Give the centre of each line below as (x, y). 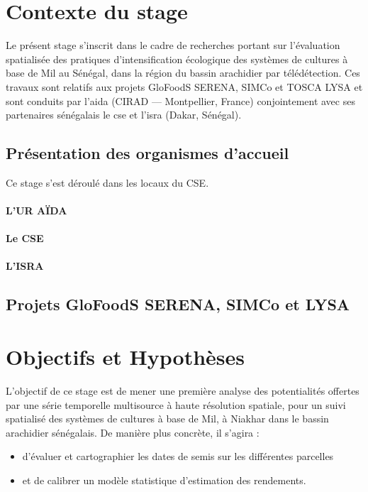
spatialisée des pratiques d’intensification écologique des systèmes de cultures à (177, 59)
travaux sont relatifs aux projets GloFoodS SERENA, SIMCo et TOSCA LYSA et (184, 86)
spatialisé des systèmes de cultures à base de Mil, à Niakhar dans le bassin (167, 419)
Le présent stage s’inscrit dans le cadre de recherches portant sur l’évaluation (173, 45)
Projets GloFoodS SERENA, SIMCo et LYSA (178, 304)
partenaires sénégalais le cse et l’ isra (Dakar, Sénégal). (124, 115)
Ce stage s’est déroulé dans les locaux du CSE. (107, 182)
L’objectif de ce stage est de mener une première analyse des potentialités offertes (183, 390)
